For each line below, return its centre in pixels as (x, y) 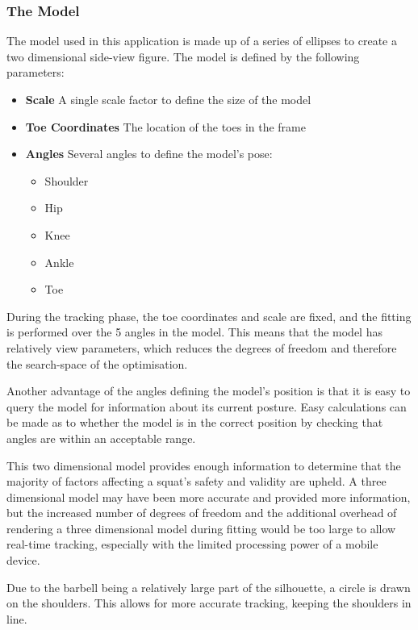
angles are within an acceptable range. (101, 438)
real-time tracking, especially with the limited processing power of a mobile (192, 544)
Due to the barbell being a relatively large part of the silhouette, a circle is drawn (209, 587)
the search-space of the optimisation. (97, 363)
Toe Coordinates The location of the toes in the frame (165, 126)
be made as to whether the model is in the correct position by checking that (195, 422)
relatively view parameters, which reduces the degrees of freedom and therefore (202, 347)
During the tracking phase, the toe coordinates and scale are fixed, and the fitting (209, 316)
